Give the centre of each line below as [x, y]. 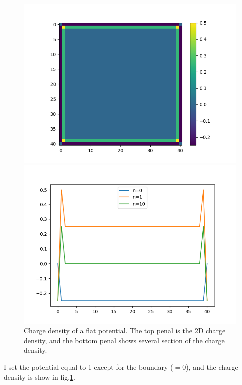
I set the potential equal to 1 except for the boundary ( [89, 366]
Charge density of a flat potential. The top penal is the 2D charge [125, 330]
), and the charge [212, 366]
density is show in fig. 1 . [40, 376]
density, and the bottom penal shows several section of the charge [124, 340]
